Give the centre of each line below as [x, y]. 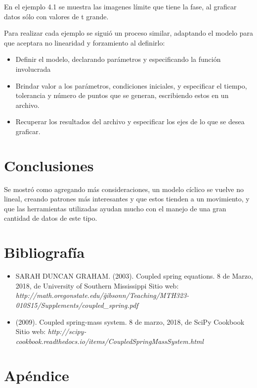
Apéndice [37, 375]
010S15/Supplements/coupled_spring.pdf [77, 305]
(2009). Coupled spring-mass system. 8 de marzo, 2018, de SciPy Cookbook [130, 321]
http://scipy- [67, 331]
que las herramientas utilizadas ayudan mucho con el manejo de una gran [115, 208]
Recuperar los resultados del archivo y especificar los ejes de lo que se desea [130, 121]
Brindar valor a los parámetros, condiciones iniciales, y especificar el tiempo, [131, 85]
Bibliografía [44, 252]
